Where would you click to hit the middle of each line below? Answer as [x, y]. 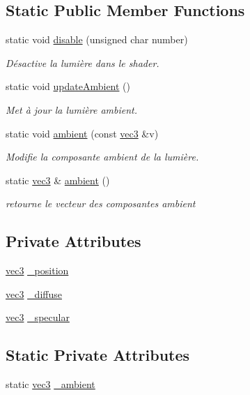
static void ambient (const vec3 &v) [82, 133]
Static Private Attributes [98, 355]
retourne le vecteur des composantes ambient [101, 203]
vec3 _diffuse [34, 293]
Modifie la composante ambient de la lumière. [102, 157]
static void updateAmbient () [68, 86]
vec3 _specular [38, 317]
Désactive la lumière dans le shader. [83, 62]
